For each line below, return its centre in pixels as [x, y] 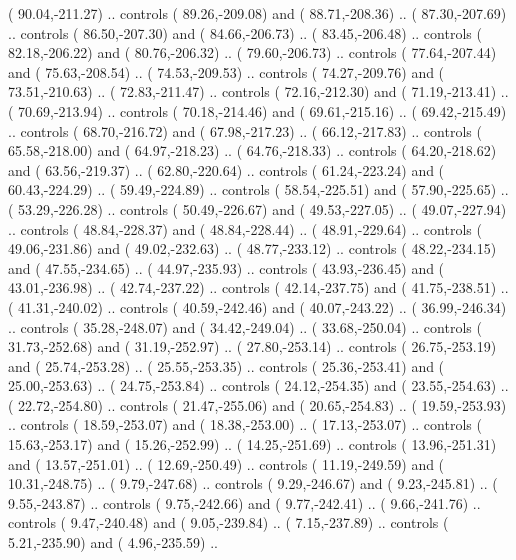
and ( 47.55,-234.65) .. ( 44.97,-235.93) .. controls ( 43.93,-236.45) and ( [226, 267]
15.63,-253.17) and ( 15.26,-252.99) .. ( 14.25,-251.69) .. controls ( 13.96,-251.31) [252, 444]
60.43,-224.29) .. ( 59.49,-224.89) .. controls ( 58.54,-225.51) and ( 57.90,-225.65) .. [258, 189]
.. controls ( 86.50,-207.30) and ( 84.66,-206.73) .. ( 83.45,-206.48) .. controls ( [245, 32]
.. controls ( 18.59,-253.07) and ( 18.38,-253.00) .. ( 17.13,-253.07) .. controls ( [245, 424]
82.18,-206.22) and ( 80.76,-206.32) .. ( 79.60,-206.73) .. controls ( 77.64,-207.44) [252, 52]
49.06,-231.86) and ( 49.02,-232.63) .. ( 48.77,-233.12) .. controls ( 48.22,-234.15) [252, 248]
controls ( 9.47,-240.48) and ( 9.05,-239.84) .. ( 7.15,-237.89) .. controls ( [228, 522]
